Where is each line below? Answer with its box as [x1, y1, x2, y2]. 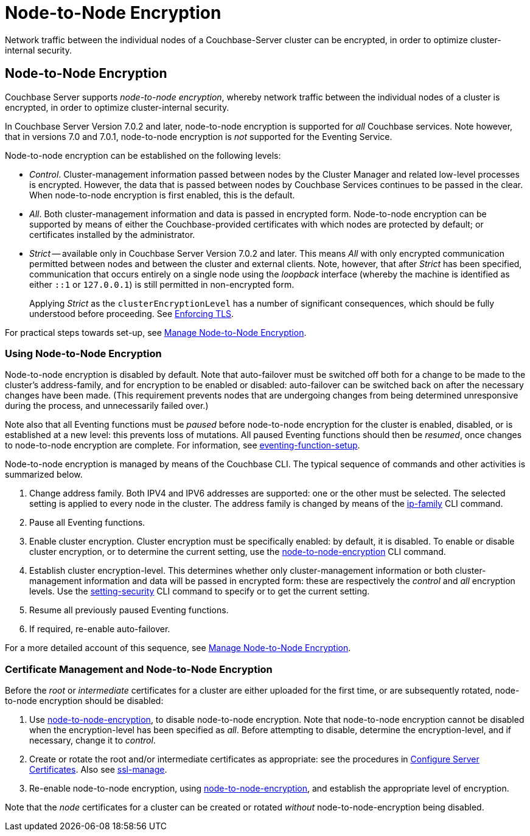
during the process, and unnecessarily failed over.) [5, 400, 209, 411]
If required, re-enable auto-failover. [29, 624, 170, 635]
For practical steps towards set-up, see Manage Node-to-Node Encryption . [5, 327, 307, 338]
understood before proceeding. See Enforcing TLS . [29, 308, 234, 319]
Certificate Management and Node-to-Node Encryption [5, 663, 273, 675]
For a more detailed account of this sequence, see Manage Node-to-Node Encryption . [5, 643, 351, 653]
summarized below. [5, 469, 83, 480]
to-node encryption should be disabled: [5, 695, 164, 706]
